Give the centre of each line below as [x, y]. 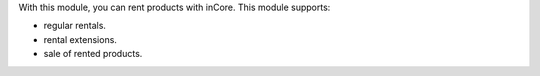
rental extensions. [80, 39]
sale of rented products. [93, 54]
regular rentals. [75, 26]
